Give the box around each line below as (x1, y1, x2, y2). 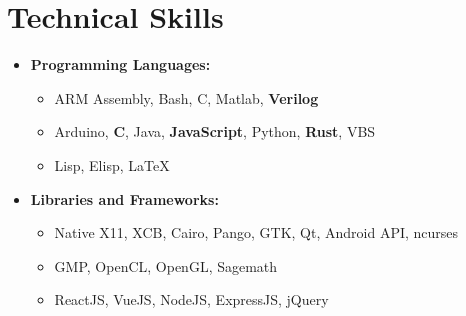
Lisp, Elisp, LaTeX (54, 154, 170, 175)
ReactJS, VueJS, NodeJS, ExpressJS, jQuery (54, 289, 329, 310)
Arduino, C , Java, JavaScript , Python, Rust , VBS (54, 121, 376, 142)
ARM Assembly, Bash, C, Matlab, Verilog (54, 87, 319, 108)
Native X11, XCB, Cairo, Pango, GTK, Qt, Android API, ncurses (54, 222, 459, 243)
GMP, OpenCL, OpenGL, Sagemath (54, 255, 278, 276)
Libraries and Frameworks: (30, 188, 219, 209)
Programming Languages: (30, 54, 211, 75)
